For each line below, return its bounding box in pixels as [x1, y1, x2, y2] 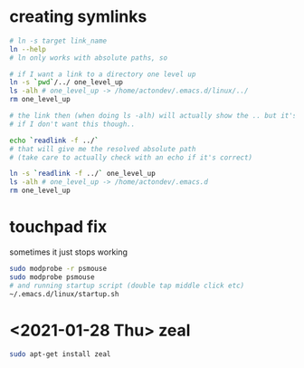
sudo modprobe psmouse [9, 272, 95, 282]
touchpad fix [9, 217, 108, 237]
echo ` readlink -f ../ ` [9, 136, 100, 145]
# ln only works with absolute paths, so [9, 53, 168, 63]
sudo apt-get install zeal [9, 350, 111, 359]
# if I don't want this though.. [9, 120, 136, 129]
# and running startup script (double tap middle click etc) [9, 281, 245, 290]
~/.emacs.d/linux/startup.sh [9, 289, 119, 298]
